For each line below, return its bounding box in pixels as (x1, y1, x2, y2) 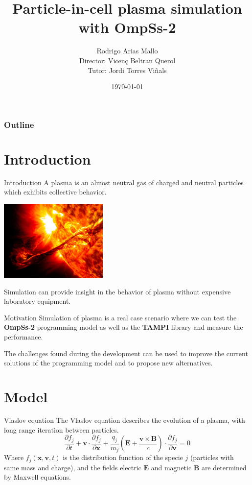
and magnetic (151, 462, 192, 472)
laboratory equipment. (4, 296, 71, 306)
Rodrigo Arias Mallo (96, 46, 158, 56)
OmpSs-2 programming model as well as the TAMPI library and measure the (4, 322, 243, 332)
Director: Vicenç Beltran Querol (79, 55, 176, 65)
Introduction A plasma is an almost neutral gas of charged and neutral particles (4, 177, 244, 187)
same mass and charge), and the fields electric (4, 462, 141, 472)
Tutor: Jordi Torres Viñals (88, 65, 167, 75)
